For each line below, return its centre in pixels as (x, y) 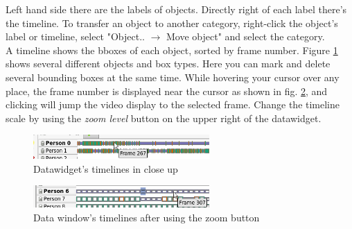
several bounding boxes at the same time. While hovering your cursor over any (173, 77)
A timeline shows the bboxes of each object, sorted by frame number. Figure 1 (172, 50)
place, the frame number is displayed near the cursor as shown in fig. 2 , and (167, 91)
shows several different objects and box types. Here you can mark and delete (168, 63)
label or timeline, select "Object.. (75, 36)
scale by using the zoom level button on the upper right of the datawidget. (164, 118)
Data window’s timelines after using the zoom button (147, 218)
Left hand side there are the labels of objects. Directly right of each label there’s (176, 9)
